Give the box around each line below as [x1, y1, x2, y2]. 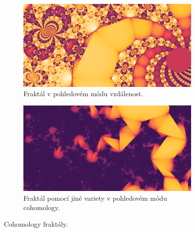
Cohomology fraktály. [4, 218, 68, 229]
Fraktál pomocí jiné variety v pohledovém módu [23, 192, 167, 203]
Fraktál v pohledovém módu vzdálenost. [23, 88, 143, 99]
